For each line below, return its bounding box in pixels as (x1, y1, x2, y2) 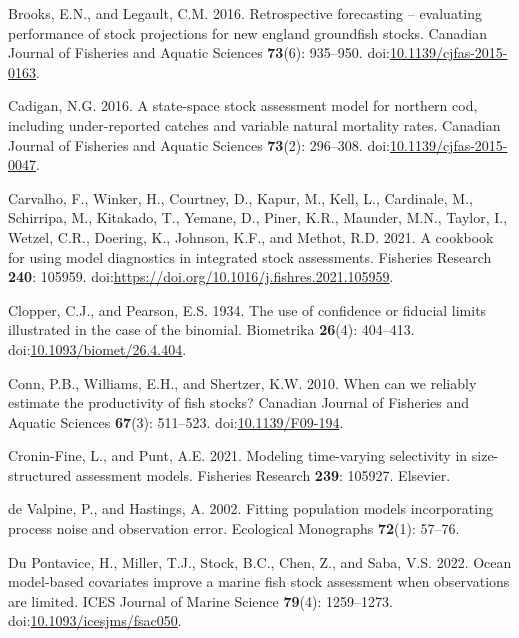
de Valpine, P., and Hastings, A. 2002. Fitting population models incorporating (8, 498, 493, 519)
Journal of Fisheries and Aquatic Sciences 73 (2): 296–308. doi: (8, 134, 390, 155)
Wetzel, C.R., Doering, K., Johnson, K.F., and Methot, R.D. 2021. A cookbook (8, 226, 494, 247)
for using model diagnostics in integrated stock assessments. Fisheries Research (8, 246, 492, 267)
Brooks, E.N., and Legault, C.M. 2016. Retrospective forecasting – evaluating (8, 3, 483, 23)
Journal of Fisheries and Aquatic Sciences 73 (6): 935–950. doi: (8, 42, 390, 63)
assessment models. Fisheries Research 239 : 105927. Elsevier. (75, 464, 451, 485)
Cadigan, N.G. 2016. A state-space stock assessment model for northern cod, (8, 95, 478, 116)
